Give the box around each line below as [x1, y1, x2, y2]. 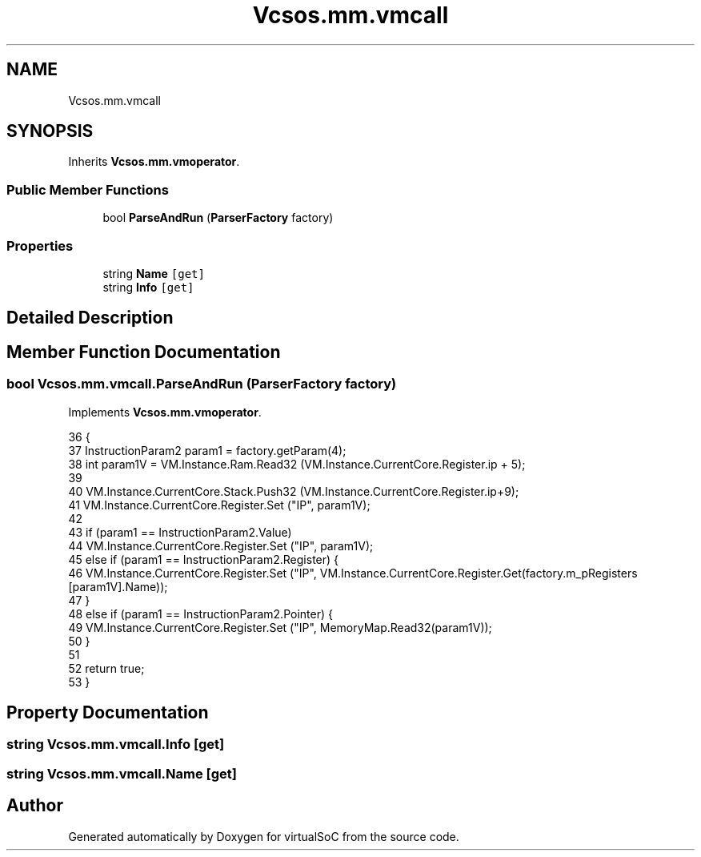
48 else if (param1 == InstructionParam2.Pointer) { [68, 606, 333, 621]
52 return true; [68, 661, 145, 675]
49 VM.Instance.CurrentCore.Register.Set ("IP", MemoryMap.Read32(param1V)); [68, 620, 492, 634]
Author [6, 795, 63, 816]
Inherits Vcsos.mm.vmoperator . [68, 155, 240, 169]
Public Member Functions [6, 181, 169, 198]
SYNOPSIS [6, 121, 94, 142]
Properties [6, 237, 74, 254]
